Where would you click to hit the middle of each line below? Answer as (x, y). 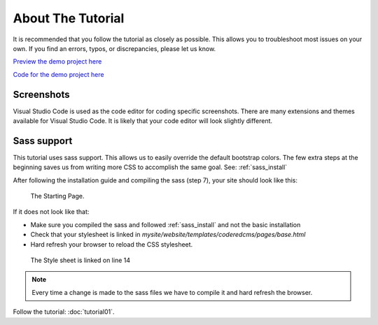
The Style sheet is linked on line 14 (80, 260)
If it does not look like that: (51, 212)
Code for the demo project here (58, 74)
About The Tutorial (69, 18)
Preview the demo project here (57, 62)
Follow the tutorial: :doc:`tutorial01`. (64, 312)
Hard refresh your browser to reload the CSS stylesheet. (112, 244)
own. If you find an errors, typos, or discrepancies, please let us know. (114, 48)
